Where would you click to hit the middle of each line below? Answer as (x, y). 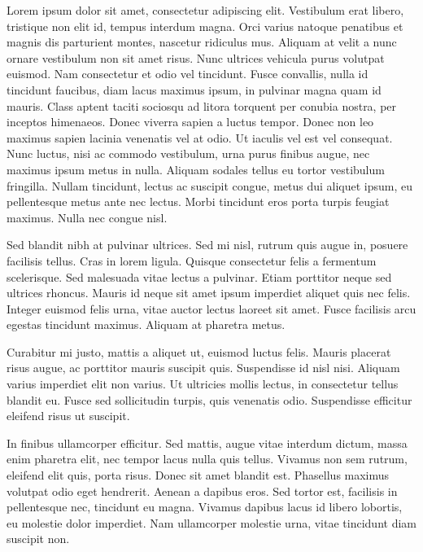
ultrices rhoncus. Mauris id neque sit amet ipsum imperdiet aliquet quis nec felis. (209, 293)
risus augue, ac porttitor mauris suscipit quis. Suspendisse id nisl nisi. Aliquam (203, 368)
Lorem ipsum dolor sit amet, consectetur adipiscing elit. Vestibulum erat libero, (205, 10)
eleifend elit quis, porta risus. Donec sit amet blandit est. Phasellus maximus (198, 475)
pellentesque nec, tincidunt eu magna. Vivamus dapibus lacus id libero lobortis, (205, 507)
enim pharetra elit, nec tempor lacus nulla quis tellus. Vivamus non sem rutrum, (207, 459)
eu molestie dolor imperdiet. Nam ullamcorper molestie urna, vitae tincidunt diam (211, 522)
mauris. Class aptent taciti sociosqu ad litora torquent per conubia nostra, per (202, 105)
